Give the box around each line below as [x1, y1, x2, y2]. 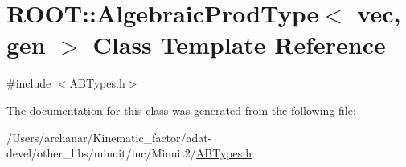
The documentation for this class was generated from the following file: [6, 101, 356, 118]
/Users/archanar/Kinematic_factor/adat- [6, 128, 212, 145]
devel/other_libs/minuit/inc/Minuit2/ [6, 145, 196, 161]
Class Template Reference [92, 28, 386, 61]
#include [6, 75, 51, 92]
